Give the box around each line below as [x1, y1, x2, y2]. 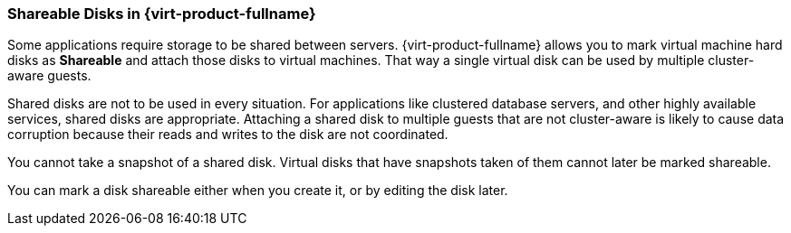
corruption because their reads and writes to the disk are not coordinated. [7, 126, 449, 143]
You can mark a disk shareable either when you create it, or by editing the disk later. [7, 182, 508, 199]
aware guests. [7, 68, 92, 84]
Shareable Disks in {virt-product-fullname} [7, 5, 316, 23]
